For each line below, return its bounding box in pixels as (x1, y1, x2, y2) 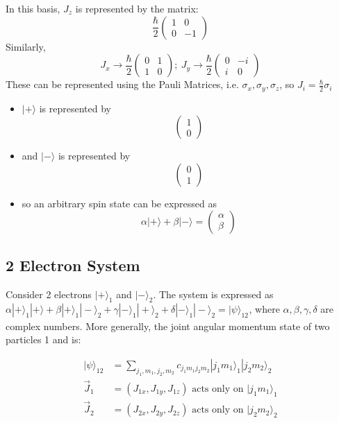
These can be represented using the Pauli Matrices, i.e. (6, 77, 239, 92)
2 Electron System (6, 254, 140, 275)
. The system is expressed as (153, 286, 274, 301)
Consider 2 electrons (6, 286, 92, 301)
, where (249, 302, 280, 316)
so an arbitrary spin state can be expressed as (22, 196, 217, 210)
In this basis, (6, 1, 60, 15)
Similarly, (6, 39, 46, 53)
